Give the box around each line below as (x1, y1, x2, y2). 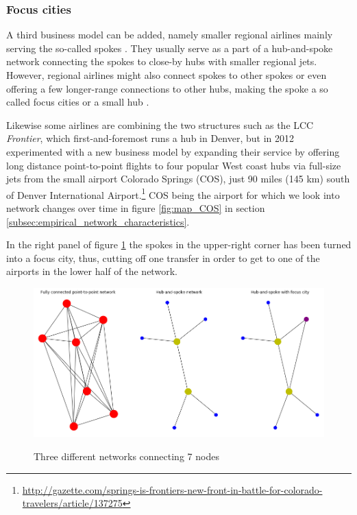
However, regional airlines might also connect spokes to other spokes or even (6, 68, 327, 82)
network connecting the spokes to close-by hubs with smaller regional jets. (6, 54, 317, 69)
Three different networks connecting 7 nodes (34, 448, 219, 463)
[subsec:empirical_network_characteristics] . (6, 214, 190, 228)
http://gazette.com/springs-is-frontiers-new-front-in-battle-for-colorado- (22, 482, 323, 496)
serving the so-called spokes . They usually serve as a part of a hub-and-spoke (6, 40, 333, 55)
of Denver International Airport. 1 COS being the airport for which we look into (6, 185, 340, 202)
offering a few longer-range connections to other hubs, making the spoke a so (6, 81, 328, 95)
